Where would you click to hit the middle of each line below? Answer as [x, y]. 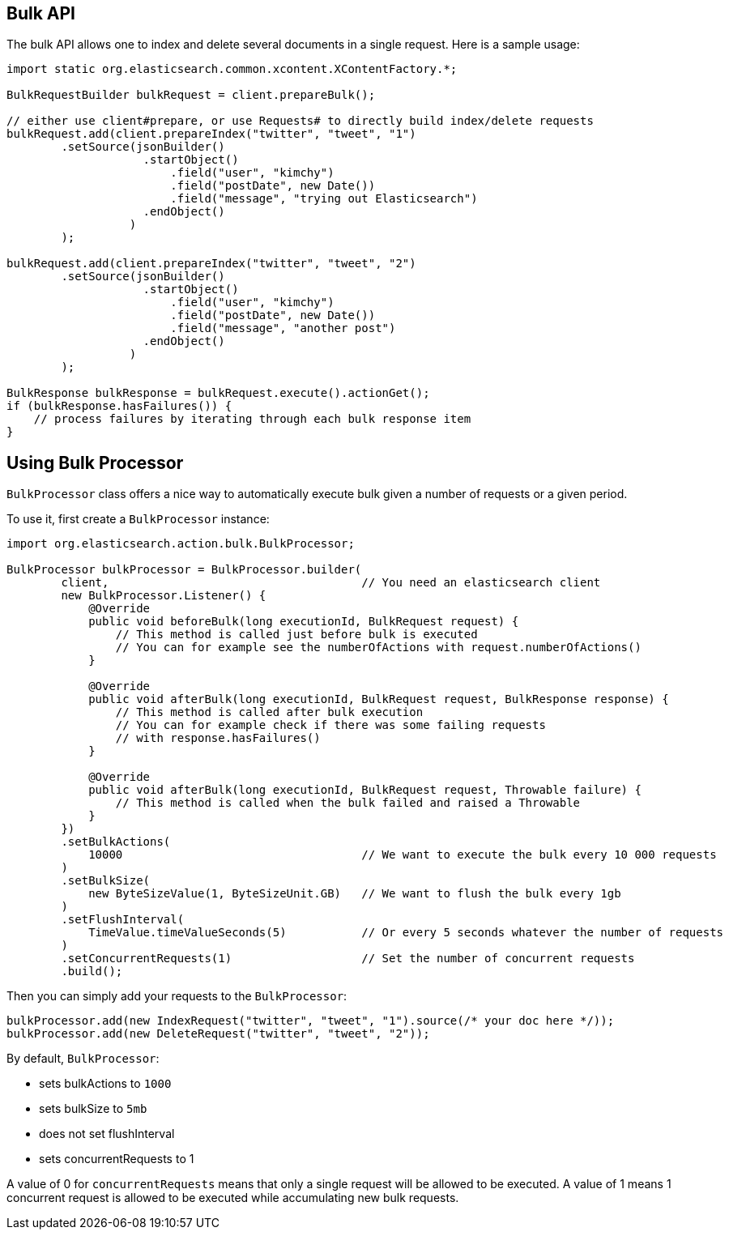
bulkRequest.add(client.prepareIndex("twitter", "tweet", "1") [211, 134]
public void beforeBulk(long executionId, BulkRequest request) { [304, 622]
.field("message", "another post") [283, 328]
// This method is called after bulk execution [269, 712]
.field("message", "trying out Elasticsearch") [324, 199]
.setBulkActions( [116, 842]
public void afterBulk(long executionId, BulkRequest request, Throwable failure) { [365, 790]
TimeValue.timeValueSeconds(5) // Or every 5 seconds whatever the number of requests [406, 933]
